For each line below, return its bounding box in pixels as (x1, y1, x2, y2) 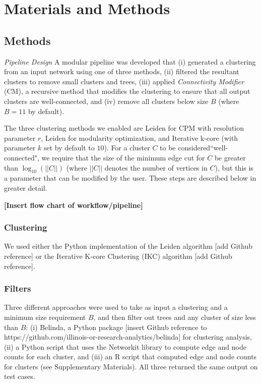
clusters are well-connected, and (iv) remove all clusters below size (4, 95, 209, 106)
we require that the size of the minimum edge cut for (41, 152, 205, 162)
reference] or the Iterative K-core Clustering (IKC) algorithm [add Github (4, 250, 232, 261)
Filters (4, 282, 31, 295)
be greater (214, 152, 246, 162)
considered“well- (178, 142, 228, 153)
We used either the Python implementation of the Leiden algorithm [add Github (4, 241, 253, 251)
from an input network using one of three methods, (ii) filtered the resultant (4, 66, 239, 77)
